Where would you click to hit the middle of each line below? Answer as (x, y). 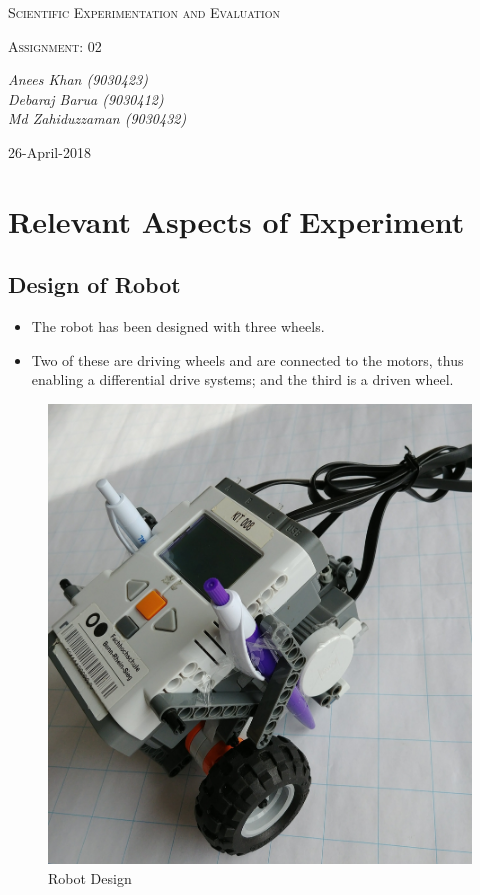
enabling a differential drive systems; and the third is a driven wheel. (242, 379)
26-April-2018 (49, 151)
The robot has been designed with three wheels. (178, 326)
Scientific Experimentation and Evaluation (144, 12)
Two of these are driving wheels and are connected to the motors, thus (247, 359)
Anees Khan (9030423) (78, 79)
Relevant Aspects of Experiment (236, 220)
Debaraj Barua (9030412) (86, 98)
